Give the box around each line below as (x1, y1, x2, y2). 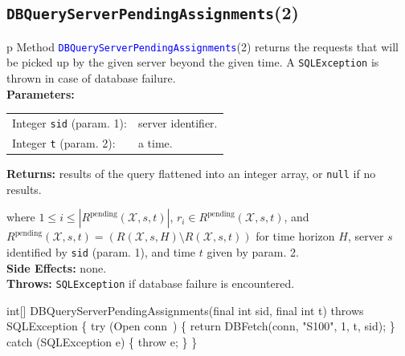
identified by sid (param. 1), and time (6, 243, 196, 260)
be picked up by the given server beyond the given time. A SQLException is (6, 54, 379, 71)
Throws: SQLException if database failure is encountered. (6, 275, 295, 292)
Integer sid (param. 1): (12, 115, 127, 131)
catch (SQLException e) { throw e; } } (6, 334, 198, 350)
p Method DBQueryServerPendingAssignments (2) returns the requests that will (6, 38, 399, 55)
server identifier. (137, 115, 218, 131)
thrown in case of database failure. (6, 70, 176, 87)
